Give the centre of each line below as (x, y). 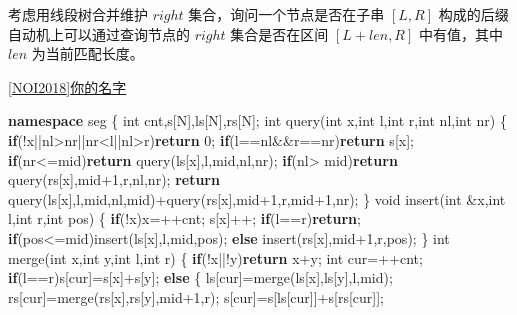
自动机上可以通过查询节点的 (99, 33)
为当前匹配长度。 (87, 53)
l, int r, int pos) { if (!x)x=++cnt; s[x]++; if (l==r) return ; (184, 218)
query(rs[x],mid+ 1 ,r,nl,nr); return (114, 179)
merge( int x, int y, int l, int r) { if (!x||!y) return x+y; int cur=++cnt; (215, 257)
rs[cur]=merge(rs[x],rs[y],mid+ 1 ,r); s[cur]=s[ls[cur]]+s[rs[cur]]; (196, 296)
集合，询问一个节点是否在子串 (286, 14)
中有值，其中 (460, 33)
